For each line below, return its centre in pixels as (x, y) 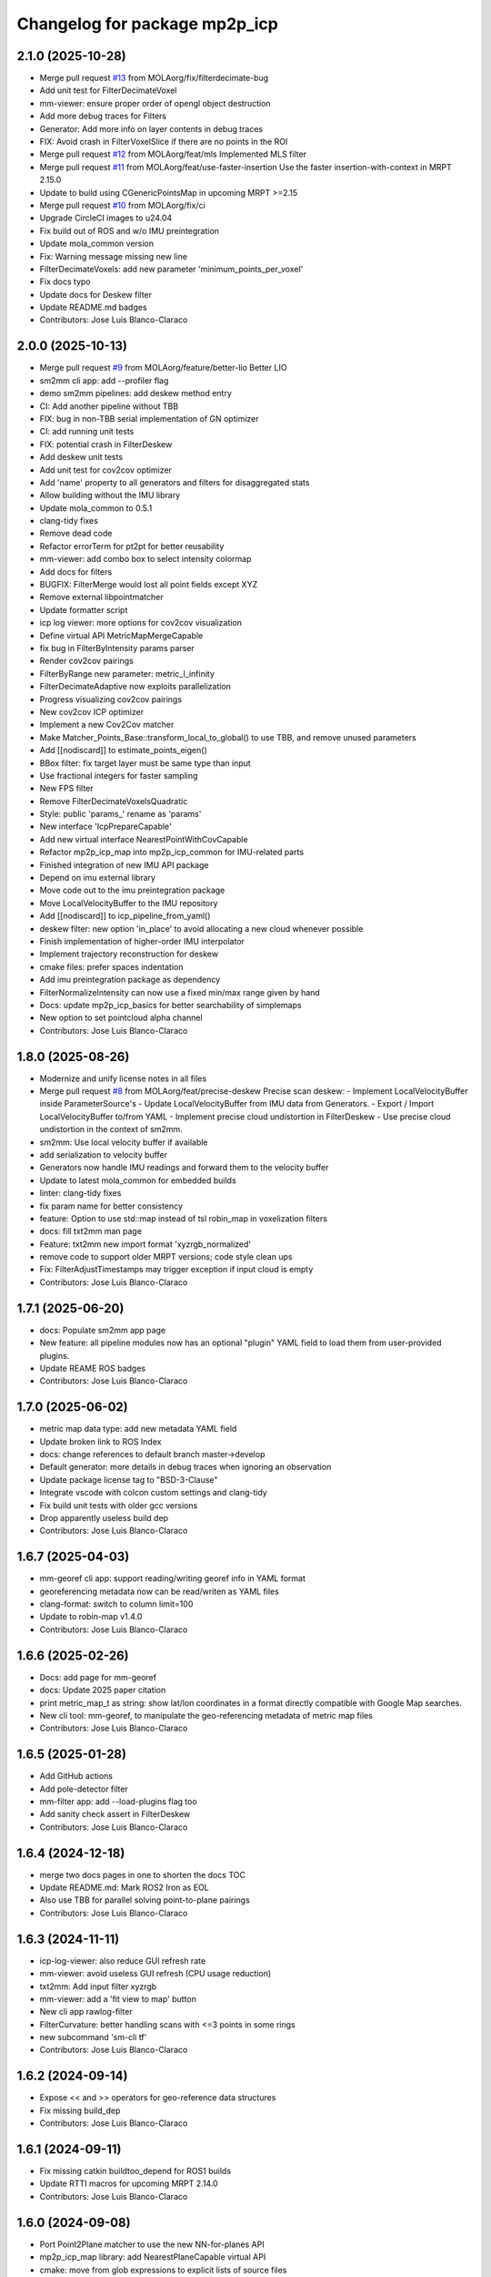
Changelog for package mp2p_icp (148, 24)
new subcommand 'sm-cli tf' (93, 2037)
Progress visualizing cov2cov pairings (110, 699)
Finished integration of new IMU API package (124, 864)
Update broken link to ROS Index (100, 1441)
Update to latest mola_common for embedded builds (138, 1180)
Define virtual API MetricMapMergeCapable (121, 635)
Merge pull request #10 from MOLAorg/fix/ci (123, 205)
